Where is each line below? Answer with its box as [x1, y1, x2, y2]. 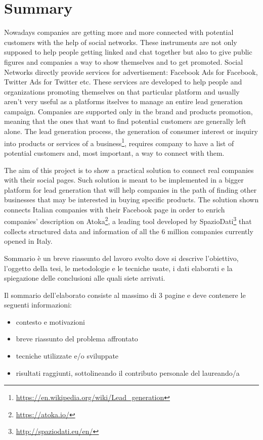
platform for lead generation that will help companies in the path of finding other [4, 184, 257, 195]
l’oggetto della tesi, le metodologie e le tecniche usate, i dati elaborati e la [4, 262, 233, 273]
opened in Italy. [4, 236, 53, 246]
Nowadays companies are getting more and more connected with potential [4, 27, 234, 37]
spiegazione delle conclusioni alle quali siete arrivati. [4, 273, 165, 283]
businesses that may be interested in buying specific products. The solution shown [4, 194, 259, 205]
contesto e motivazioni [16, 316, 85, 327]
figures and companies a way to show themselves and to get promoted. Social [4, 56, 243, 67]
